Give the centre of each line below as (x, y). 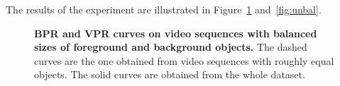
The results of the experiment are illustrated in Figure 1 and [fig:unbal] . (164, 9)
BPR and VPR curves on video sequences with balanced (176, 33)
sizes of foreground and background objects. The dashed (171, 47)
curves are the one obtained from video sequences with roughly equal (184, 60)
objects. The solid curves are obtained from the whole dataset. (170, 74)
